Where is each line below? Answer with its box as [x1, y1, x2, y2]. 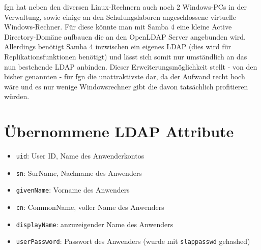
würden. [4, 91, 30, 102]
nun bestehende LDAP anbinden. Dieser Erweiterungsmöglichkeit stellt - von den [4, 61, 257, 72]
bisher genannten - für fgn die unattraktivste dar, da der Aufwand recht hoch [4, 71, 245, 82]
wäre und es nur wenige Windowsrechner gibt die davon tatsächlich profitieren [4, 81, 248, 91]
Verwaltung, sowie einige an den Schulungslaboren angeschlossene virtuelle [4, 11, 236, 22]
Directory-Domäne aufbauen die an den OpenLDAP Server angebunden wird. [4, 31, 246, 42]
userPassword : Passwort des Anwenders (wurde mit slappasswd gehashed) [16, 236, 250, 246]
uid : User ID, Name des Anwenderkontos [16, 150, 144, 161]
